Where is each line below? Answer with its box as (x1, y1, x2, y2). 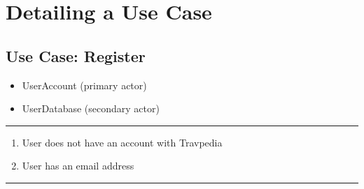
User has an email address (22, 158, 134, 173)
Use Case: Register (6, 45, 146, 66)
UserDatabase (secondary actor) (22, 101, 160, 116)
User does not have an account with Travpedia (22, 135, 223, 149)
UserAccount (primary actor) (22, 77, 147, 92)
